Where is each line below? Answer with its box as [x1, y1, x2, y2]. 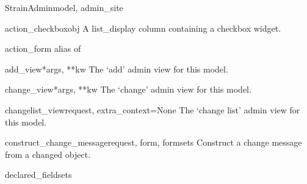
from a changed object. [5, 147, 91, 160]
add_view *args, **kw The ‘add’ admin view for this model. [5, 62, 228, 75]
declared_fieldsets [5, 168, 72, 181]
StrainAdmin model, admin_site [5, 1, 123, 13]
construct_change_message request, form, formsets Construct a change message [5, 136, 302, 149]
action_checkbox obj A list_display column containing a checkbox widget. [5, 21, 281, 34]
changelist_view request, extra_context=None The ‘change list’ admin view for [5, 103, 300, 116]
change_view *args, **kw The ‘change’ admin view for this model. [5, 83, 251, 96]
